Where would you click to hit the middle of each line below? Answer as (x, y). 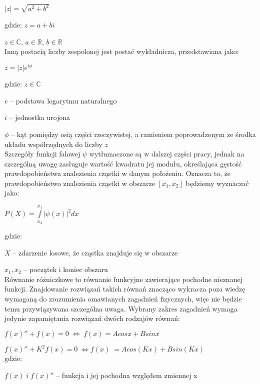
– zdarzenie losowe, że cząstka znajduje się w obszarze (95, 252)
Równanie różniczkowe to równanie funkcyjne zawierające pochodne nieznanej (123, 279)
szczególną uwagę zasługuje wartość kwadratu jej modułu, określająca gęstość (123, 163)
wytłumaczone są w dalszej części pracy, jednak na (167, 154)
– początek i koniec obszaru (66, 269)
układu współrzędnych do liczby (53, 144)
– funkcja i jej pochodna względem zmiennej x (127, 375)
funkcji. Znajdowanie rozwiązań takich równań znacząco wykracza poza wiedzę (125, 289)
